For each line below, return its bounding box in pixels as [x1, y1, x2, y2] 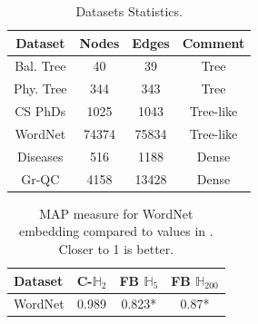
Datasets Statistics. [75, 2, 183, 20]
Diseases [17, 146, 64, 165]
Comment [182, 33, 245, 52]
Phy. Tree [14, 79, 67, 98]
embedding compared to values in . [19, 221, 213, 241]
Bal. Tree [15, 56, 66, 75]
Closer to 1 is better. [58, 239, 174, 258]
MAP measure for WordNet [39, 203, 193, 222]
